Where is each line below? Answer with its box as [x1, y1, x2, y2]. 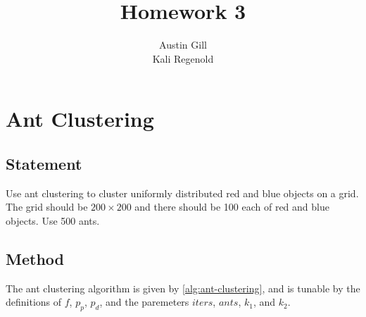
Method [6, 247, 64, 269]
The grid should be [6, 199, 88, 214]
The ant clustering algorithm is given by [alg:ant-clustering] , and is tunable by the [6, 280, 360, 295]
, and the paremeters [99, 294, 189, 309]
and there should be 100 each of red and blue [134, 199, 329, 214]
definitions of [6, 294, 62, 309]
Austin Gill [159, 37, 207, 52]
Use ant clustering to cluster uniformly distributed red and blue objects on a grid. [6, 185, 359, 200]
